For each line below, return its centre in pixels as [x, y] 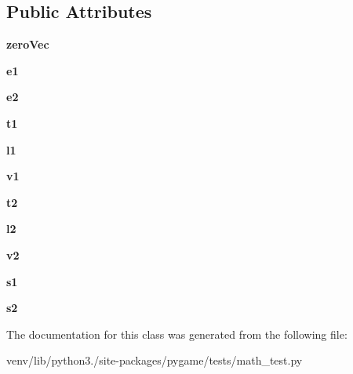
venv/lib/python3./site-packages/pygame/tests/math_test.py [155, 360]
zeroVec [28, 44]
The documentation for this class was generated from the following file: [177, 334]
